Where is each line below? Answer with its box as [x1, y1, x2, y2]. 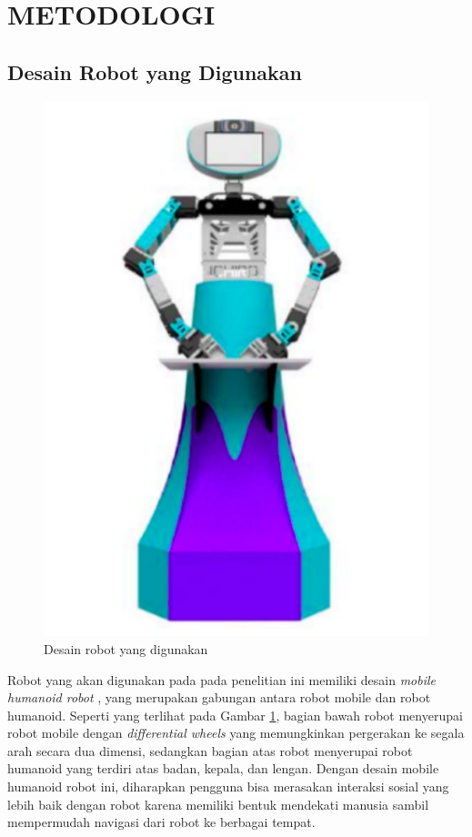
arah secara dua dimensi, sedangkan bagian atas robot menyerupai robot [7, 741, 413, 760]
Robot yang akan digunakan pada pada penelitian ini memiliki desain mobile [7, 670, 436, 689]
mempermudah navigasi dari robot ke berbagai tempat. [7, 812, 316, 832]
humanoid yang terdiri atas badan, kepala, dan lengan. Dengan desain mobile [7, 759, 439, 778]
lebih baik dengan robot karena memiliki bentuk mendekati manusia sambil [7, 794, 429, 813]
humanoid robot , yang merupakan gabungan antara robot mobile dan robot [7, 688, 431, 707]
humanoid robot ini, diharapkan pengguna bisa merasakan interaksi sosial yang [7, 777, 449, 796]
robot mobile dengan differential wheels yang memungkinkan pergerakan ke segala [7, 723, 465, 742]
